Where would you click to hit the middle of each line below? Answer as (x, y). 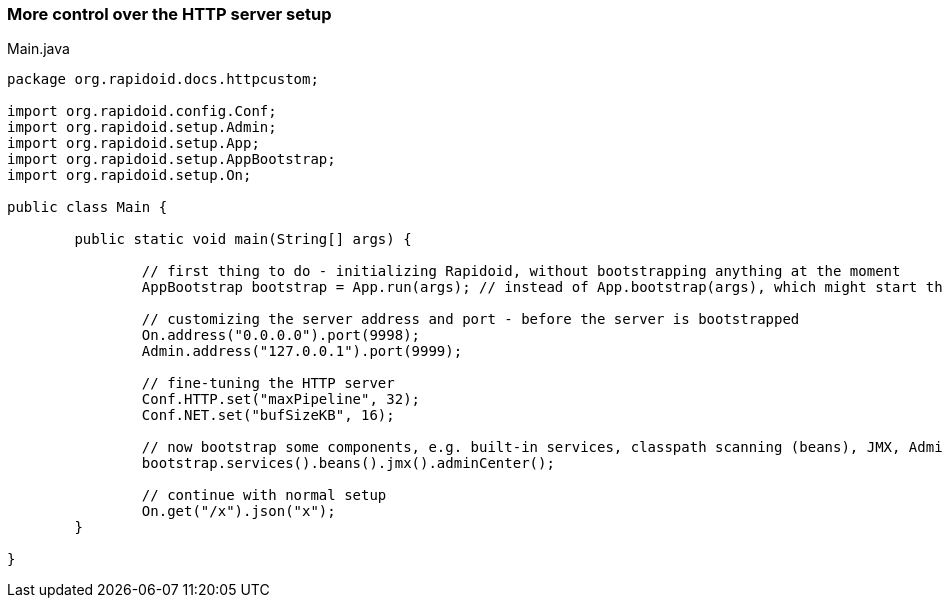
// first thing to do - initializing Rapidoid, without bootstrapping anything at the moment (521, 271)
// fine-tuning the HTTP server (268, 383)
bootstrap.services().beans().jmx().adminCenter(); (348, 463)
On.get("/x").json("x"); (238, 511)
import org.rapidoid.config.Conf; (142, 111)
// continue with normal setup (264, 495)
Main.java (38, 49)
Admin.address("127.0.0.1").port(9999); (302, 351)
